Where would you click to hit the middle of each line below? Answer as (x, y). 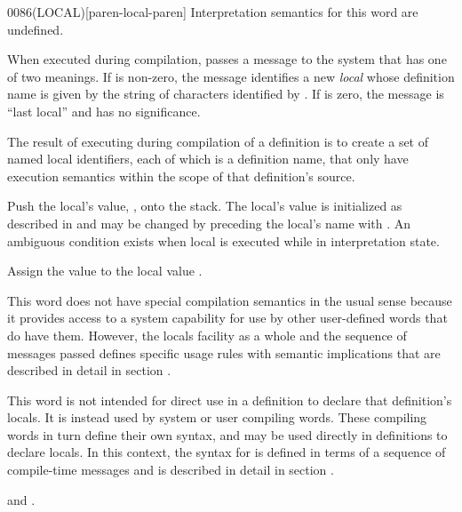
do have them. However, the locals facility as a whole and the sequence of (207, 335)
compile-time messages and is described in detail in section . (171, 470)
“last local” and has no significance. (104, 111)
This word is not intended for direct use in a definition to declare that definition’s (230, 400)
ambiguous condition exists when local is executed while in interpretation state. (223, 240)
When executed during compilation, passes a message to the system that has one (227, 59)
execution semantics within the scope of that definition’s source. (181, 176)
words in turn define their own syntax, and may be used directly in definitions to (227, 434)
